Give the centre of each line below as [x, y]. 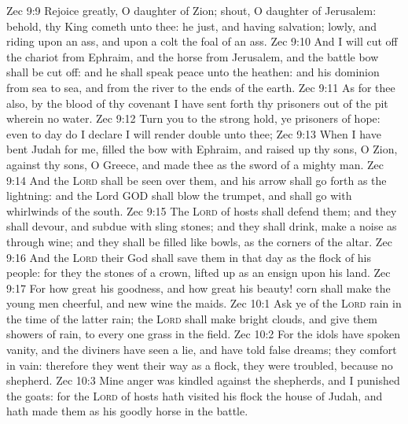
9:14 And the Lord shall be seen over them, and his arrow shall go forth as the [197, 180]
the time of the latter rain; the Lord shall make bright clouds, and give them [192, 318]
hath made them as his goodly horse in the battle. [127, 411]
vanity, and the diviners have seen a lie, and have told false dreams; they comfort [202, 350]
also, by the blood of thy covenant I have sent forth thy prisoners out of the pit [197, 103]
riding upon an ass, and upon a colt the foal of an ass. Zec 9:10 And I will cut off [202, 41]
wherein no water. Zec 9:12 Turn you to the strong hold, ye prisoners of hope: [193, 118]
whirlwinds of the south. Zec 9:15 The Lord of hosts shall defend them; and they [202, 210]
